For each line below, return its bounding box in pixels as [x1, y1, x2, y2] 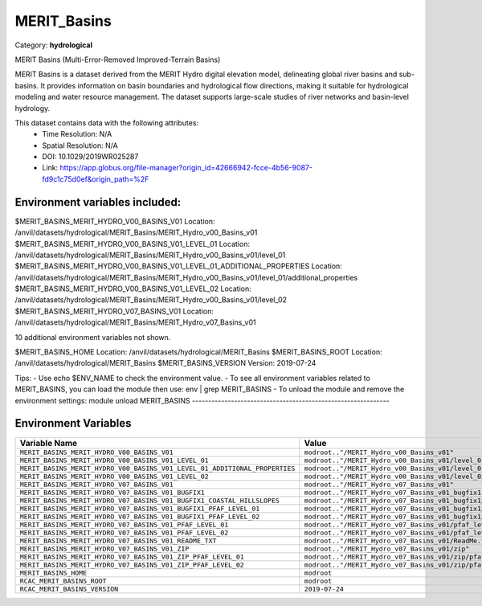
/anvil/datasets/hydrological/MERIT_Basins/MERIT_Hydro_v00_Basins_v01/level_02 [14, 295, 288, 305]
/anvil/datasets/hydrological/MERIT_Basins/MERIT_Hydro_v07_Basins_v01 [14, 317, 256, 327]
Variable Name [19, 437, 78, 448]
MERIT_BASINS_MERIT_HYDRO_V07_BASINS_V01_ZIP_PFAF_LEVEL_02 [19, 560, 244, 569]
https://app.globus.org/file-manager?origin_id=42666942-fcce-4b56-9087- [59, 163, 313, 173]
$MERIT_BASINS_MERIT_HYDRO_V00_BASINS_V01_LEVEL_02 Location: [14, 284, 252, 293]
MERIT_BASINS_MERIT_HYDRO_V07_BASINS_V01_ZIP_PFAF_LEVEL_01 [19, 552, 244, 561]
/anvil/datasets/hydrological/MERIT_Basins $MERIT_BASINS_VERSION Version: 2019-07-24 [14, 358, 317, 368]
